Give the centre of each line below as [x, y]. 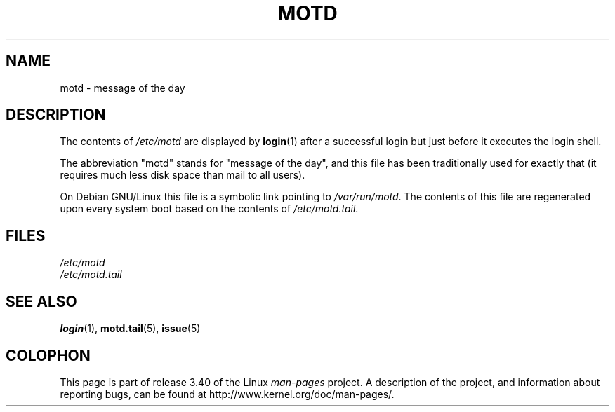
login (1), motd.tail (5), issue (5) [130, 329]
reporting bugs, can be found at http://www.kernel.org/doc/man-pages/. [227, 394]
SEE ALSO [41, 301]
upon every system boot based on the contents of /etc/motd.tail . [209, 209]
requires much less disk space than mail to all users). [183, 175]
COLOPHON [48, 355]
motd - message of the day [123, 88]
